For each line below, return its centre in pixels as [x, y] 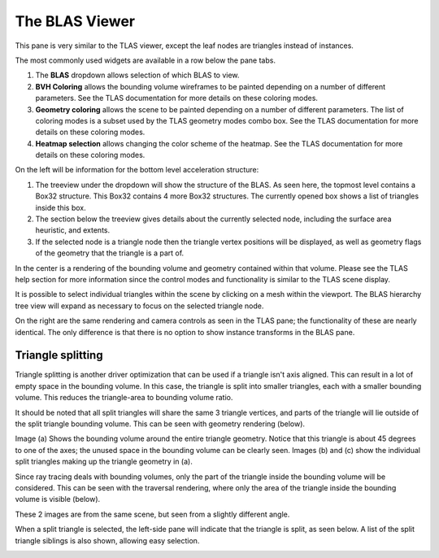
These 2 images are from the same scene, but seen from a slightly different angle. [152, 514]
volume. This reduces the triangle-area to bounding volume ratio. [124, 398]
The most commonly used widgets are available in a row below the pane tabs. [146, 60]
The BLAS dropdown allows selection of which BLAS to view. [137, 75]
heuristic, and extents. [72, 230]
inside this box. [61, 207]
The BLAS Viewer [75, 21]
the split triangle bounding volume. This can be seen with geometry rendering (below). [160, 424]
